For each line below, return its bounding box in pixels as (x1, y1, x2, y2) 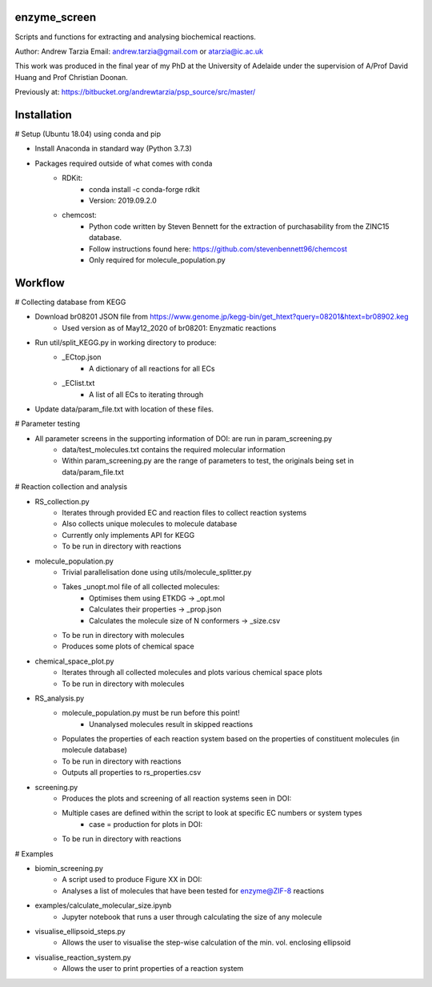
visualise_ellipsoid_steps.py (34, 926, 126, 936)
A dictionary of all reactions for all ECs (89, 363, 215, 373)
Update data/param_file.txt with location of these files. (34, 404, 214, 414)
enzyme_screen (14, 10, 97, 24)
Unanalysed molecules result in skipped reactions (89, 719, 254, 728)
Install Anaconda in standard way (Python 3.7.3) (34, 144, 192, 154)
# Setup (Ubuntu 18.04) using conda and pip (14, 129, 162, 138)
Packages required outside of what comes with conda (34, 158, 213, 168)
